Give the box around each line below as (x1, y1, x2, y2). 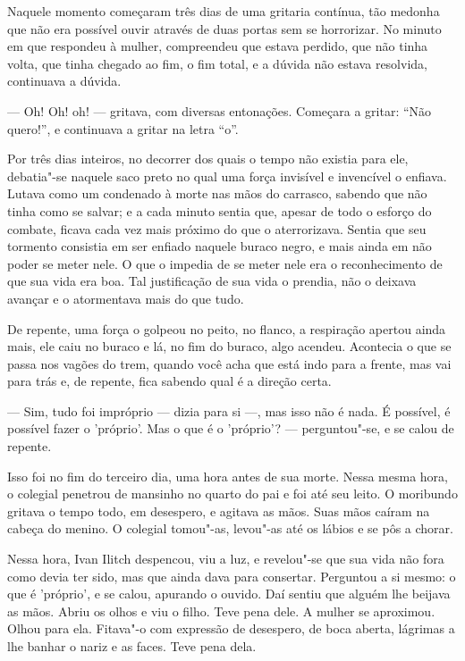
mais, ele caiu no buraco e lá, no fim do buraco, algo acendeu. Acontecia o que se (7, 337, 452, 356)
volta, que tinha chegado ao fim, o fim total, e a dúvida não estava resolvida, (7, 54, 427, 72)
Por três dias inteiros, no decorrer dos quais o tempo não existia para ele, (7, 149, 409, 168)
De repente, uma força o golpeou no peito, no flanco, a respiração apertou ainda (7, 319, 446, 338)
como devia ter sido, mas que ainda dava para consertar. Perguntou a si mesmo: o (7, 566, 456, 585)
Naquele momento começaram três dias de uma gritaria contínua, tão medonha (7, 2, 440, 20)
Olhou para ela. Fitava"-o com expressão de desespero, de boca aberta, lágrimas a (7, 619, 455, 638)
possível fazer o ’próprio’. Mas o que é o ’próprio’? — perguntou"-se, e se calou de (7, 419, 454, 438)
